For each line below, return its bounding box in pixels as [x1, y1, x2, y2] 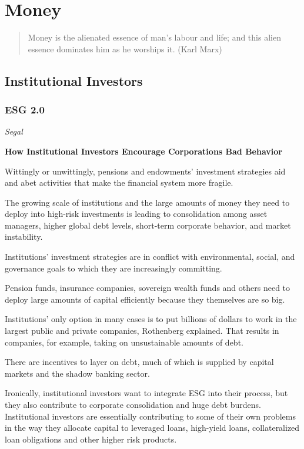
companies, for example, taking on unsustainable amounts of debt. [5, 336, 243, 348]
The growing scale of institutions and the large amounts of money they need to [5, 196, 290, 208]
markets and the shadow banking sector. [5, 367, 150, 379]
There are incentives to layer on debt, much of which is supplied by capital [5, 356, 274, 368]
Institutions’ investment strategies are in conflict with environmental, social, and [5, 250, 295, 263]
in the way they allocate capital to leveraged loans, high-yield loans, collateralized [5, 421, 300, 434]
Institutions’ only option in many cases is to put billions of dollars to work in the [5, 313, 297, 325]
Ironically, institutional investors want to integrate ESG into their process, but [5, 387, 288, 399]
